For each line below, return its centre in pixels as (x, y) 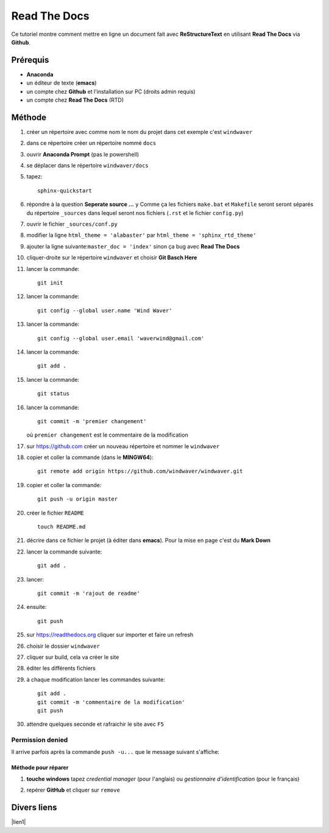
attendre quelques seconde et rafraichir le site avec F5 (95, 724)
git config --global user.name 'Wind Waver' (105, 310)
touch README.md (62, 527)
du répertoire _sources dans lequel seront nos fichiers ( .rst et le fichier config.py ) (135, 213)
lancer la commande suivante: (64, 552)
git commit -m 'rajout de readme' (89, 593)
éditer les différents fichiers (61, 668)
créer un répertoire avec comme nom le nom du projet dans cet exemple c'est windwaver (140, 132)
